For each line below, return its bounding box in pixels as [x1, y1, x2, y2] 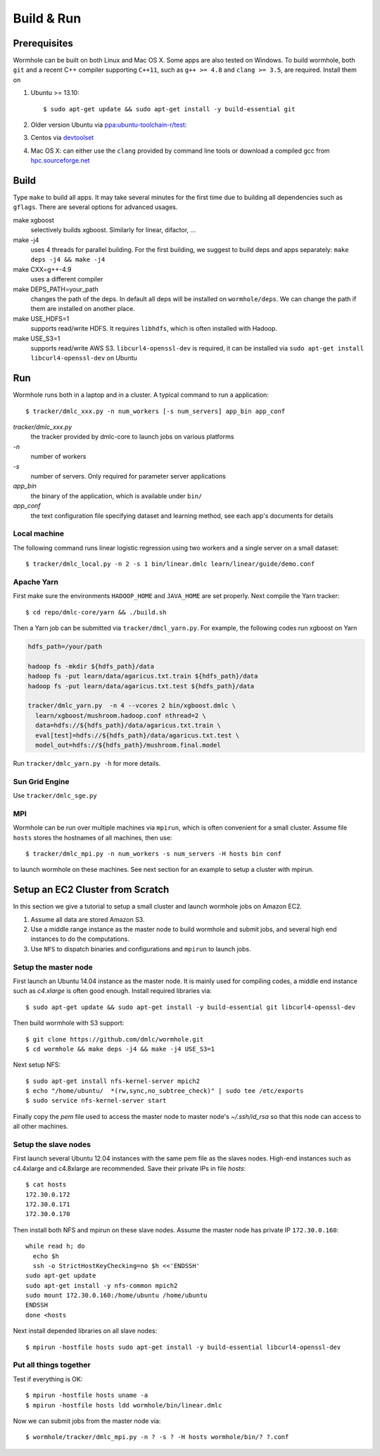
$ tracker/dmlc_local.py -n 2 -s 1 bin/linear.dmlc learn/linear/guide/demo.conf [25, 560, 315, 568]
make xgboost [13, 215, 54, 224]
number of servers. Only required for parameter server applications [30, 471, 227, 480]
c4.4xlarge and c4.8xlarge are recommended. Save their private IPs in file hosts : [13, 1164, 246, 1172]
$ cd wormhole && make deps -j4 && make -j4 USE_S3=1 [25, 1045, 215, 1053]
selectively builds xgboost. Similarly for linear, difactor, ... [30, 226, 196, 234]
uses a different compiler [30, 275, 103, 284]
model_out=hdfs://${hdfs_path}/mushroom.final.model [35, 741, 221, 749]
